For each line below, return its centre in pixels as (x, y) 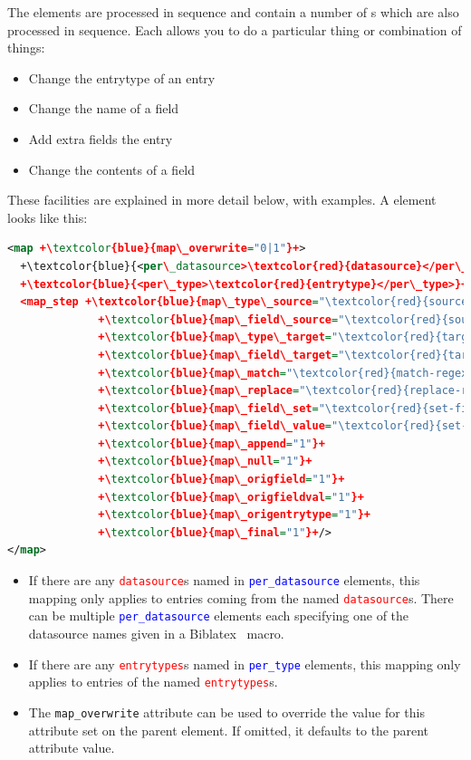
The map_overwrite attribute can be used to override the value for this (226, 712)
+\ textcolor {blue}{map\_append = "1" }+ (211, 443)
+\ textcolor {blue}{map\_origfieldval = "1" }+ (231, 497)
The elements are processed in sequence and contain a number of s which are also (233, 12)
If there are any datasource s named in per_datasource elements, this (224, 580)
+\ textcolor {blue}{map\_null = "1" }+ (205, 462)
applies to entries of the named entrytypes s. (153, 682)
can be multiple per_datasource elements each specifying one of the (219, 616)
